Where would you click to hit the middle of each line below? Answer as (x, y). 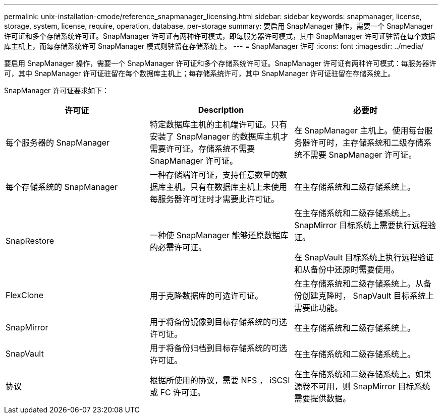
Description (221, 110)
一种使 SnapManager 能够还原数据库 (219, 235)
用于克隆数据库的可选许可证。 (206, 296)
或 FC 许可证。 (178, 392)
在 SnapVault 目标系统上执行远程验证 (364, 257)
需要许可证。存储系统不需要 (202, 149)
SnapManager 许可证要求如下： (57, 90)
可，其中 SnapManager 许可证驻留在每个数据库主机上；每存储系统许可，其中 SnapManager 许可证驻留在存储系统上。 (200, 73)
